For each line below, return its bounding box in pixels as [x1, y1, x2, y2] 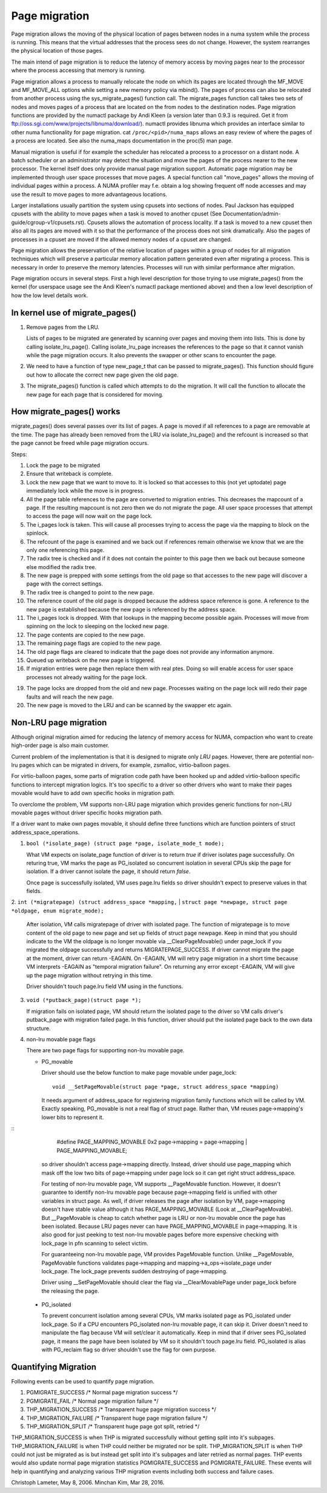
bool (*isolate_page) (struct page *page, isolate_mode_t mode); [26, 840, 225, 847]
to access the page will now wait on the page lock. [26, 512, 153, 520]
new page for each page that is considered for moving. [26, 391, 163, 398]
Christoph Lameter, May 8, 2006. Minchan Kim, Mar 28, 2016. [11, 1479, 165, 1486]
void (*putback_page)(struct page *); [26, 997, 142, 1004]
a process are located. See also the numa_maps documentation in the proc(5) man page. [11, 137, 233, 145]
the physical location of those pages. [11, 47, 104, 54]
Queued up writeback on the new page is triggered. [26, 656, 156, 664]
